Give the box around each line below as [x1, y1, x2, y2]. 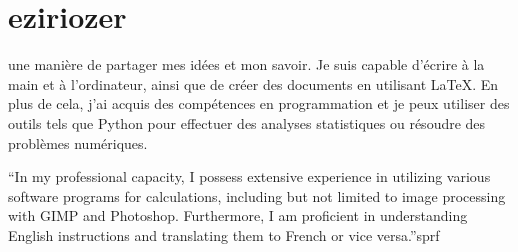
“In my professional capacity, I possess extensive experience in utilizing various [8, 166, 491, 187]
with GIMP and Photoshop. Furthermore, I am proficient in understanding [8, 205, 468, 226]
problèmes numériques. [8, 132, 148, 153]
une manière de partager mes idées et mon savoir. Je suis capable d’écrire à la [8, 54, 485, 75]
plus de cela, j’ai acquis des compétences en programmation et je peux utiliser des [8, 93, 510, 114]
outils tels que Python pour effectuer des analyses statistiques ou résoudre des [8, 112, 486, 133]
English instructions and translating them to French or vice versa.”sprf [8, 224, 440, 245]
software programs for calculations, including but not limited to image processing [8, 185, 506, 206]
